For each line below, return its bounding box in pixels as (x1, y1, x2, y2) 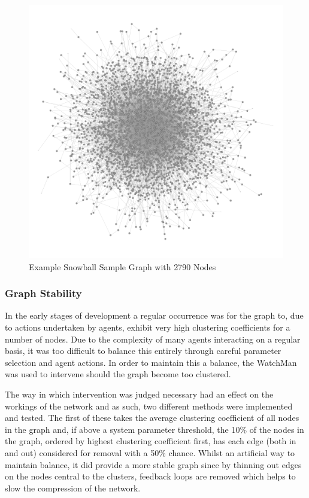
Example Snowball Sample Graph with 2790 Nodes (29, 260, 216, 273)
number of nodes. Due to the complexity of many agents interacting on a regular (5, 332, 301, 345)
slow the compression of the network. (5, 481, 141, 494)
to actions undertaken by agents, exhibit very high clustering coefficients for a (5, 321, 290, 333)
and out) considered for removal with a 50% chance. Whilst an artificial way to (5, 446, 295, 459)
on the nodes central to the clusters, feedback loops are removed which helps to (5, 470, 296, 482)
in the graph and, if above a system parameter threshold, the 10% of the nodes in (5, 423, 304, 435)
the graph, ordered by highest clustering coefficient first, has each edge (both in (5, 435, 296, 447)
